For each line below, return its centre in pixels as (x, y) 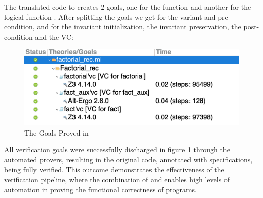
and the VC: (54, 36)
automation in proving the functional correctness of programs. (101, 189)
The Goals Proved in (57, 132)
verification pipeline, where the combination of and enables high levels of (117, 179)
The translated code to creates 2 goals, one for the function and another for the (128, 7)
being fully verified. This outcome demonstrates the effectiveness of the (114, 169)
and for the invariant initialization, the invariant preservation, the (139, 27)
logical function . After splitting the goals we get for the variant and (110, 16)
